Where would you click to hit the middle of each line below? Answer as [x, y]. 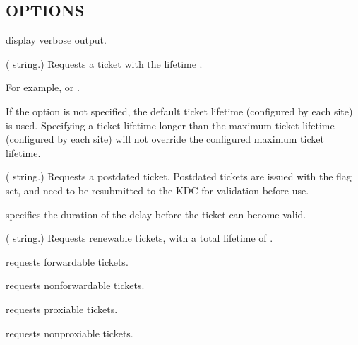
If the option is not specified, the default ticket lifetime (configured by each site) [179, 111]
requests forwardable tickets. [67, 261]
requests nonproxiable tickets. [70, 333]
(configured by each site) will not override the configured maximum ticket [165, 139]
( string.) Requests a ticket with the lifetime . [104, 63]
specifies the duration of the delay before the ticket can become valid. [156, 214]
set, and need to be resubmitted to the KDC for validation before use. [157, 190]
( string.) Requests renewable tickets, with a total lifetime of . [139, 238]
